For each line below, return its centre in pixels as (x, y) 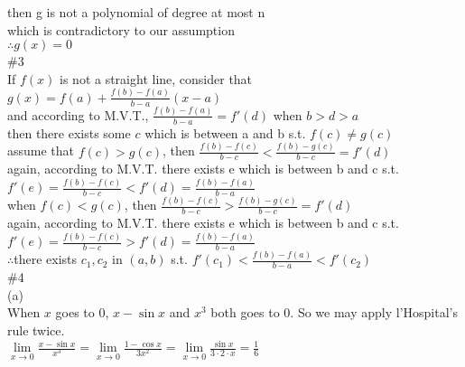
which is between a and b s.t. (225, 132)
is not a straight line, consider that (156, 78)
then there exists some (69, 132)
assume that (41, 151)
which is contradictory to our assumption (121, 29)
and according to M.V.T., (78, 114)
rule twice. (36, 329)
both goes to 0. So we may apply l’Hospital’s (334, 312)
